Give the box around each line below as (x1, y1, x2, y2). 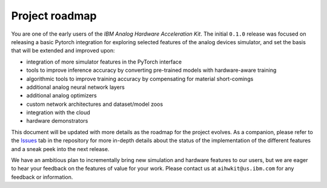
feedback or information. (11, 173, 73, 181)
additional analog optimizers (26, 92, 97, 99)
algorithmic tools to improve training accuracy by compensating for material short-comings (26, 75, 254, 82)
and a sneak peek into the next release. (11, 145, 110, 152)
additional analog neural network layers (26, 83, 125, 91)
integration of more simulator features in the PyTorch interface (26, 58, 182, 65)
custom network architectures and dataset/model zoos (26, 100, 163, 108)
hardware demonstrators (26, 117, 88, 125)
